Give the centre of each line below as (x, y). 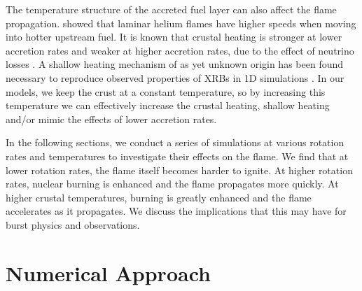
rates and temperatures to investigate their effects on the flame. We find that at (177, 156)
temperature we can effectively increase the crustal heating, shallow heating (168, 105)
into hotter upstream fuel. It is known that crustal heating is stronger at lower (174, 37)
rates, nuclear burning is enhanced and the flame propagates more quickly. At (172, 184)
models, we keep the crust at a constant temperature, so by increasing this (166, 91)
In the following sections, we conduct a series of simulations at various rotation (175, 142)
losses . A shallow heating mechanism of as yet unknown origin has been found (175, 64)
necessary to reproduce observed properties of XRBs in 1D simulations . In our (175, 77)
